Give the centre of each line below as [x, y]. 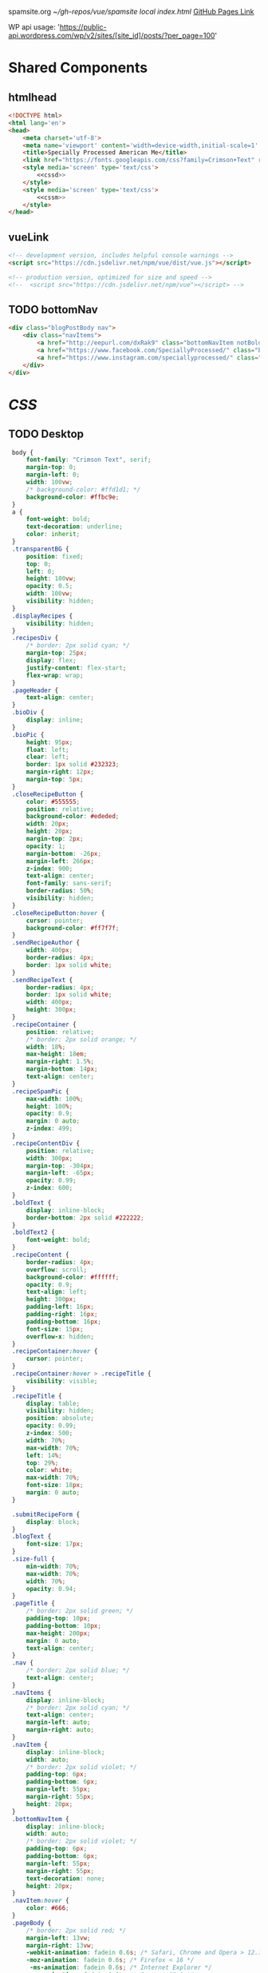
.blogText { [32, 1537]
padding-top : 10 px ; [58, 1618]
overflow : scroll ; [57, 1270]
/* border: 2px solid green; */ [80, 1611]
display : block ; [53, 1522]
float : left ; [47, 750]
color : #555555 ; [53, 802]
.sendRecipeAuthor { [46, 943]
